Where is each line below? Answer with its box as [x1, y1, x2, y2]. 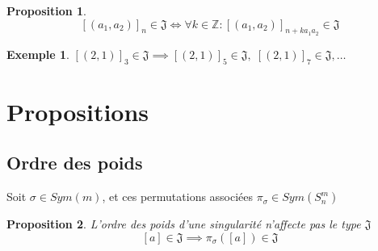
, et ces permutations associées [102, 188, 254, 205]
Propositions [6, 94, 149, 128]
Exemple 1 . [6, 45, 69, 62]
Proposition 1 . [6, 2, 86, 19]
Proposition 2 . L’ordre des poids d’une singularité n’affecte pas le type [6, 215, 361, 232]
